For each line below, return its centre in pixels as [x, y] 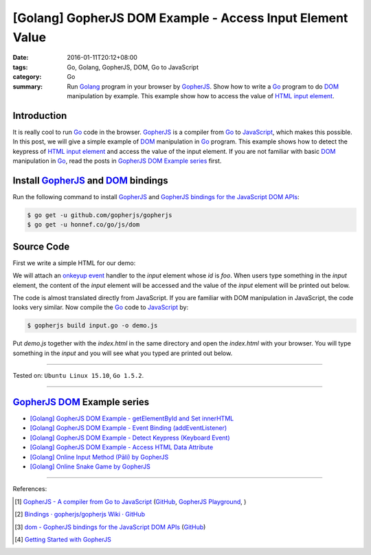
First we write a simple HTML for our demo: [74, 263]
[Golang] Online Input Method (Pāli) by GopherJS [99, 457]
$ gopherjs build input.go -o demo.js [92, 326]
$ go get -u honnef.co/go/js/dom [83, 225]
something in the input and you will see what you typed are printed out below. [123, 353]
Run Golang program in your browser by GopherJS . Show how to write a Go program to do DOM [203, 87]
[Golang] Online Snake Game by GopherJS [90, 466]
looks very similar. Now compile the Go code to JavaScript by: [101, 307]
